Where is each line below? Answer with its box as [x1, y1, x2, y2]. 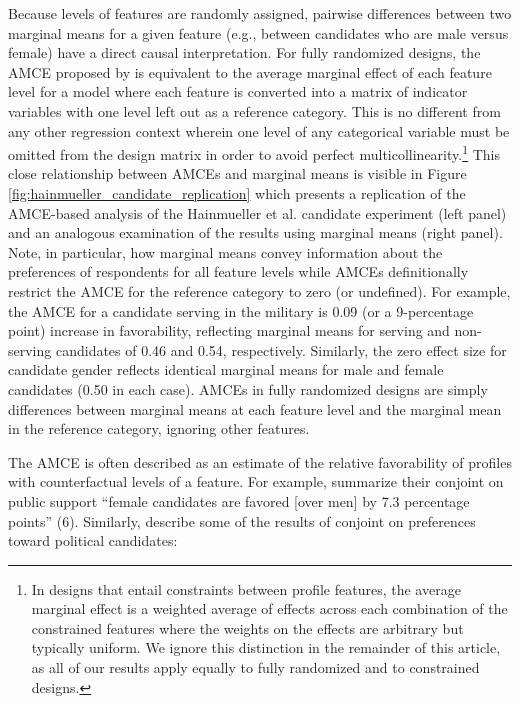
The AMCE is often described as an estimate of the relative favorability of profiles [8, 451, 512, 472]
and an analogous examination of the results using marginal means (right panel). [8, 222, 503, 243]
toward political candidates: [8, 530, 178, 551]
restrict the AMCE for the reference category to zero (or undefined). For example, [8, 280, 511, 301]
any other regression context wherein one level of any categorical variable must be [8, 120, 510, 141]
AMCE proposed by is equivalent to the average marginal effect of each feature [8, 61, 492, 82]
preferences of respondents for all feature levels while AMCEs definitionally [8, 261, 469, 282]
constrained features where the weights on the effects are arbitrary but [31, 617, 464, 638]
